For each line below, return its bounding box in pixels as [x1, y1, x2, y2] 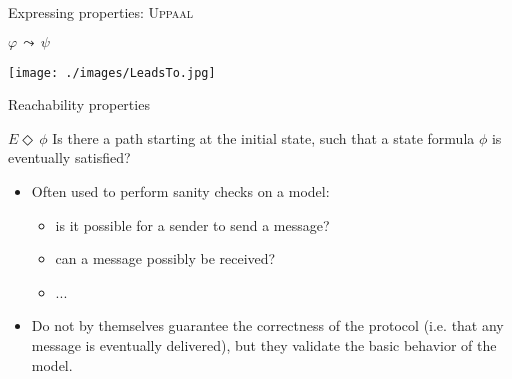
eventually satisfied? [8, 147, 131, 168]
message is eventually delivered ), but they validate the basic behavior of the [31, 335, 497, 355]
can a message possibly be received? [55, 248, 276, 269]
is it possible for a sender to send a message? [55, 214, 330, 235]
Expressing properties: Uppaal [8, 2, 194, 22]
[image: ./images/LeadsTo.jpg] [8, 65, 216, 80]
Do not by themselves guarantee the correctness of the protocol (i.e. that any [31, 315, 504, 336]
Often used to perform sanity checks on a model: [31, 181, 330, 202]
